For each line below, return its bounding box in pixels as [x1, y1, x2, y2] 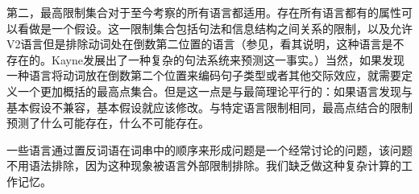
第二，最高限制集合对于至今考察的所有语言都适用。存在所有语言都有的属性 [6, 4, 401, 20]
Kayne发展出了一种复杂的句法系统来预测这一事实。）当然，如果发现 [51, 51, 404, 68]
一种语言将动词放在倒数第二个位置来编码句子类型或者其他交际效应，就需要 [6, 67, 401, 84]
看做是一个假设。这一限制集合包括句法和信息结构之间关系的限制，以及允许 [17, 19, 413, 36]
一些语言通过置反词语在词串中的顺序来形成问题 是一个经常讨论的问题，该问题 [6, 141, 413, 158]
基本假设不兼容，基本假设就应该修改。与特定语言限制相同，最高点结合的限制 [6, 98, 413, 115]
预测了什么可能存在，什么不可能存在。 [6, 114, 209, 131]
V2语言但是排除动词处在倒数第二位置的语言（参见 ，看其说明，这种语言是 [6, 35, 393, 52]
